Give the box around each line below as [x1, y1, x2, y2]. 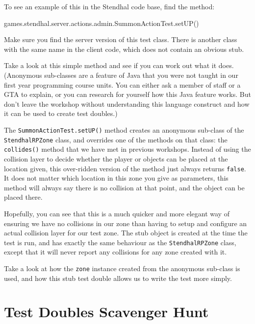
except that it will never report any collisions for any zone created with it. [4, 247, 227, 257]
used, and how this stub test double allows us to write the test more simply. [4, 273, 232, 283]
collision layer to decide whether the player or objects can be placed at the [4, 153, 228, 163]
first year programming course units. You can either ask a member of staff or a [4, 79, 241, 90]
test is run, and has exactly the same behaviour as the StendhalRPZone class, [4, 237, 236, 247]
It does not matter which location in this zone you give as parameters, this [4, 173, 229, 183]
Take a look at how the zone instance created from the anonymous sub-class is [4, 263, 240, 273]
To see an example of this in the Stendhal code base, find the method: [4, 1, 215, 11]
